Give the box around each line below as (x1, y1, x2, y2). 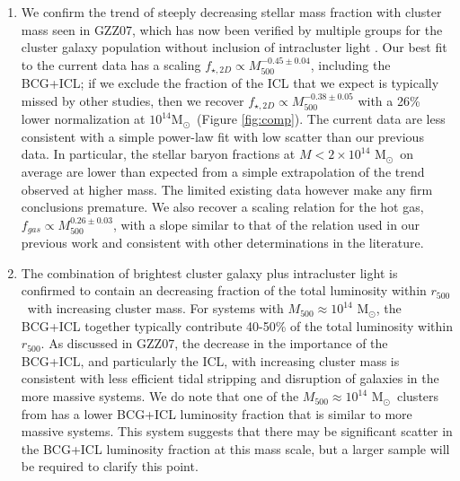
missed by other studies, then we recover (21, 91, 244, 109)
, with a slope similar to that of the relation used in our (112, 214, 420, 233)
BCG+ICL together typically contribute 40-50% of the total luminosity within (21, 316, 453, 335)
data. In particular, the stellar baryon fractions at (21, 144, 296, 163)
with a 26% (358, 91, 420, 109)
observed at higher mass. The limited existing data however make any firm (21, 179, 433, 198)
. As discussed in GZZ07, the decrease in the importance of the (40, 334, 388, 353)
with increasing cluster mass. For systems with (27, 299, 284, 318)
